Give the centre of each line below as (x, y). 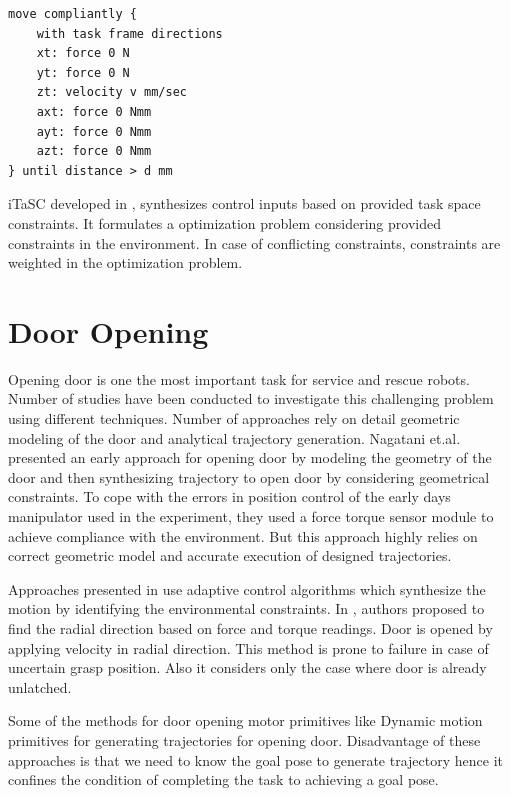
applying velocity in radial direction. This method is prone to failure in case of (248, 647)
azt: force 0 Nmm (94, 151)
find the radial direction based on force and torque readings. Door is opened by (250, 627)
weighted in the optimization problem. (125, 262)
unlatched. (40, 686)
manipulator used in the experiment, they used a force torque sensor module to (251, 516)
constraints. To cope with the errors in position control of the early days (229, 496)
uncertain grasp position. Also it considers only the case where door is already (247, 667)
